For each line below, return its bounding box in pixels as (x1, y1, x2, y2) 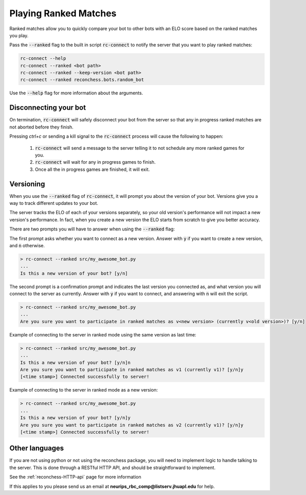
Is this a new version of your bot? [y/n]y (20, 415, 131, 421)
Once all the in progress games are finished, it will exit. (35, 166, 150, 172)
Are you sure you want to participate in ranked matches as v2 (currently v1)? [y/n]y (20, 422, 244, 428)
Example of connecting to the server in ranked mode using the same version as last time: (9, 331, 196, 337)
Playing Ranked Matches (9, 8, 117, 19)
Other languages (9, 444, 64, 453)
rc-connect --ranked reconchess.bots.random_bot (20, 77, 144, 83)
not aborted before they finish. (9, 124, 74, 130)
